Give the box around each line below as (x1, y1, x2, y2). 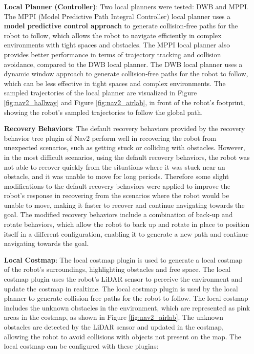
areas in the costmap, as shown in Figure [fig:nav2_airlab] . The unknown (4, 312, 224, 322)
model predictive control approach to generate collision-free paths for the (4, 21, 238, 31)
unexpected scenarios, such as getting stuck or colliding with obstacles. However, (4, 142, 245, 153)
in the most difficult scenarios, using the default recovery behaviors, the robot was (4, 152, 250, 162)
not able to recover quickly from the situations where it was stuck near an (4, 161, 225, 172)
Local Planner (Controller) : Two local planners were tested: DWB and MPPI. (4, 1, 249, 11)
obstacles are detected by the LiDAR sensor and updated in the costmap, (4, 322, 224, 332)
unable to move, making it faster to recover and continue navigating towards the (4, 199, 245, 210)
